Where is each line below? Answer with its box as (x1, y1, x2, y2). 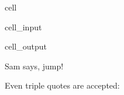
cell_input (5, 20, 42, 33)
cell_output (5, 40, 47, 52)
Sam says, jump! (5, 59, 64, 72)
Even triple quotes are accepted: (5, 79, 120, 92)
